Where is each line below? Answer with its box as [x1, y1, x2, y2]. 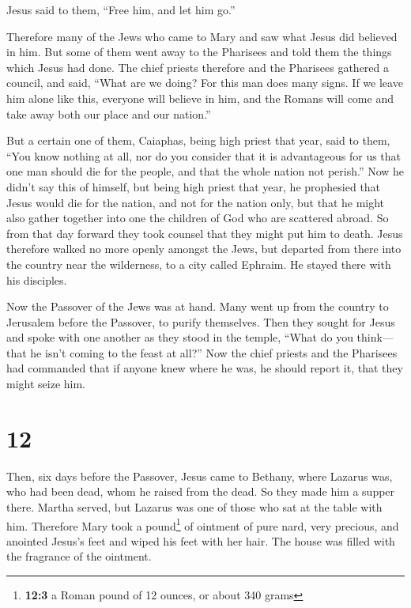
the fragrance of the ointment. [6, 548, 152, 565]
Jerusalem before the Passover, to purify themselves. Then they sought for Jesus [6, 313, 395, 330]
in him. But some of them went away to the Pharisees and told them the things [6, 43, 392, 60]
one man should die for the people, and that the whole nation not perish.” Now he [6, 163, 405, 179]
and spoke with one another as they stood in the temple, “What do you [6, 329, 353, 346]
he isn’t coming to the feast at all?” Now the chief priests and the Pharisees [30, 344, 398, 361]
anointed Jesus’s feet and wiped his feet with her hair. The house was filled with [6, 532, 395, 549]
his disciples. [6, 271, 67, 288]
